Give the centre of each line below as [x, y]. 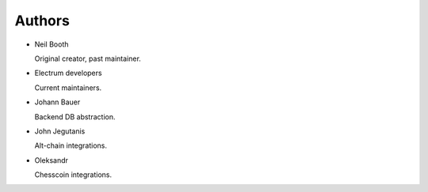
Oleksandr [52, 160]
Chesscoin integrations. [73, 175]
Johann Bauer [57, 102]
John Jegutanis [60, 131]
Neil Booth [52, 44]
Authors [42, 21]
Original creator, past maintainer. [88, 58]
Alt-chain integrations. [71, 145]
